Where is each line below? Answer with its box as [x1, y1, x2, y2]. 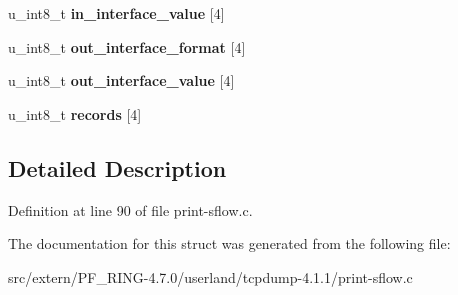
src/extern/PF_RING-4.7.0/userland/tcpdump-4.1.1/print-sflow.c [8, 266, 413, 287]
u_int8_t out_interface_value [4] [8, 70, 235, 91]
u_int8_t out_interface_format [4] [8, 36, 246, 57]
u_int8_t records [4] [8, 103, 142, 124]
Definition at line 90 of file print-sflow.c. [8, 199, 253, 220]
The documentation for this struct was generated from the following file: [8, 233, 451, 254]
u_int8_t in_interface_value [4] [8, 3, 225, 23]
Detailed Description [8, 152, 227, 183]
